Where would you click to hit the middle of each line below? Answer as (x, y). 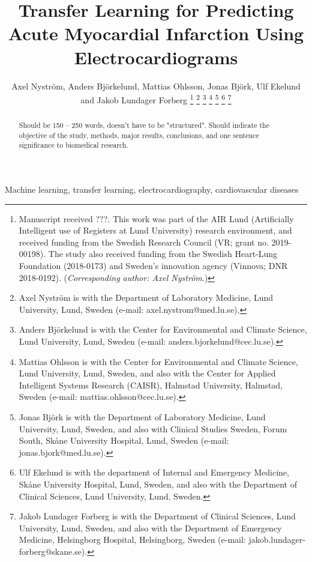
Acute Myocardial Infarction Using (156, 33)
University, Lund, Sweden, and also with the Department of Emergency (150, 527)
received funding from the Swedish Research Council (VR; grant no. (144, 242)
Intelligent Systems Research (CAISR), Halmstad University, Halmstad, (151, 385)
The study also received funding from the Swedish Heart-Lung (163, 254)
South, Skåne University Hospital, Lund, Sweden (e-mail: (124, 440)
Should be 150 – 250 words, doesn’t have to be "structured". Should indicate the (144, 125)
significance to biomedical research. (73, 145)
